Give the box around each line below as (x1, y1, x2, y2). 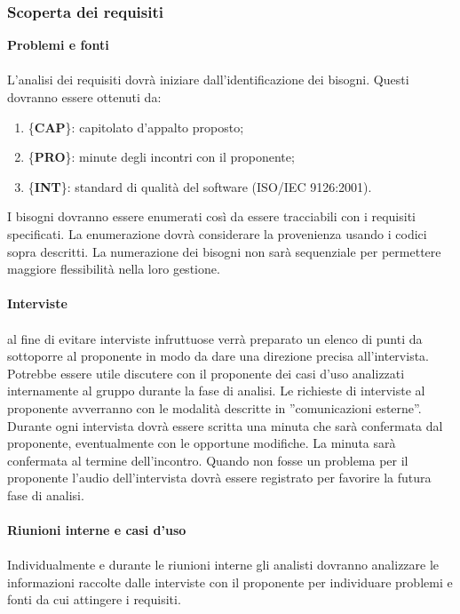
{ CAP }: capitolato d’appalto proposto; (28, 117, 244, 136)
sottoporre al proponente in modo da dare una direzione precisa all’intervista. (7, 347, 429, 365)
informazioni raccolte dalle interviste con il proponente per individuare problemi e (7, 572, 453, 591)
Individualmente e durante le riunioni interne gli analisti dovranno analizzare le (7, 555, 440, 574)
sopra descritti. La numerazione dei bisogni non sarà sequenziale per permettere (7, 242, 441, 260)
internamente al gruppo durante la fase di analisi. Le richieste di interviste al (7, 381, 425, 400)
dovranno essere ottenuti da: (7, 88, 162, 106)
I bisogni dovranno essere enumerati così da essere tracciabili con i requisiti (7, 207, 416, 226)
